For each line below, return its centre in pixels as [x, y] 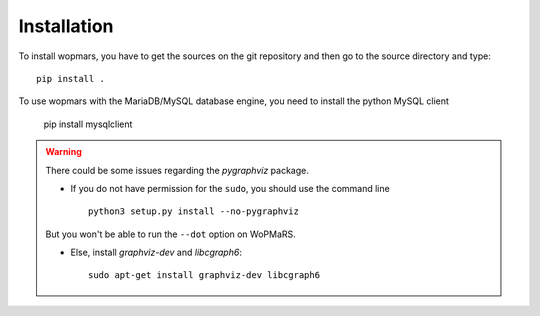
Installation [66, 26]
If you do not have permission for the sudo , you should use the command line [230, 188]
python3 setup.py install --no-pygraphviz [194, 211]
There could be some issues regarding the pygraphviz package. [177, 170]
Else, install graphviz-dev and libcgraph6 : [156, 252]
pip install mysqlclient [88, 124]
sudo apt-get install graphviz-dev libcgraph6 [204, 275]
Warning [63, 152]
